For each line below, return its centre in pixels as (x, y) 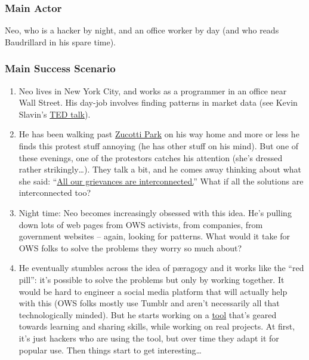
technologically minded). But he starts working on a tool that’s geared (148, 314)
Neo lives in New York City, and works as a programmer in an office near (153, 90)
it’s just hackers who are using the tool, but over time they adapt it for (149, 338)
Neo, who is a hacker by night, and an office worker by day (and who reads (142, 30)
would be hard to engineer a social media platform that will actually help (153, 291)
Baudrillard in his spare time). (60, 41)
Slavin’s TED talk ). (55, 114)
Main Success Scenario (60, 68)
